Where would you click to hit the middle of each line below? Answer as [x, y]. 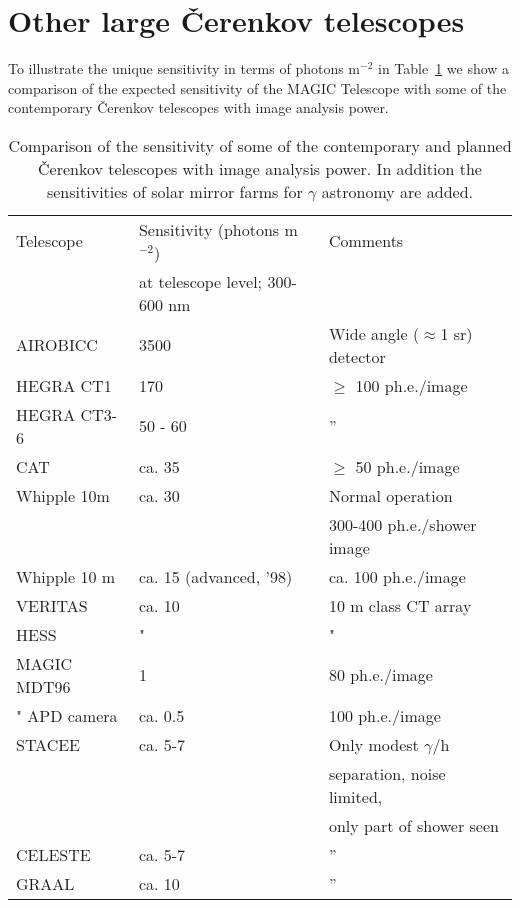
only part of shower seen [413, 825]
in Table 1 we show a [444, 68]
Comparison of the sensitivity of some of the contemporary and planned [260, 145]
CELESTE [53, 854]
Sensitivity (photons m [218, 229]
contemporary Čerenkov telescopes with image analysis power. [198, 107]
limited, [355, 796]
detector [357, 356]
